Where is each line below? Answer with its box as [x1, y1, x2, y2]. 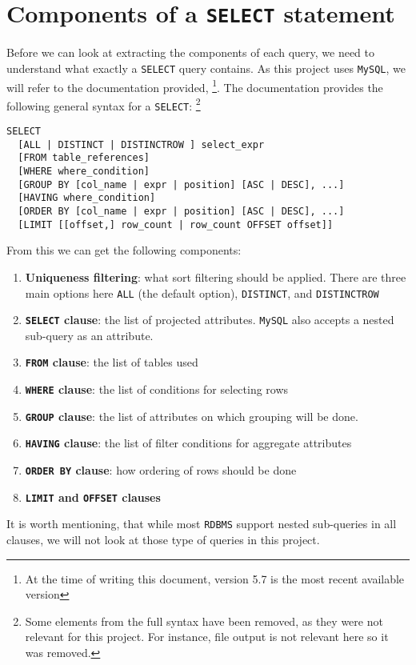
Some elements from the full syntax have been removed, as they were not [25, 612, 383, 629]
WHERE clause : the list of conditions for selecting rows [25, 381, 289, 398]
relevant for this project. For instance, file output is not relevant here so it [25, 628, 389, 645]
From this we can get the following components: [6, 242, 242, 258]
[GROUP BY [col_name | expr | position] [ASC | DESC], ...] [18, 178, 345, 190]
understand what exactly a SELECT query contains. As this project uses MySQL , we [6, 59, 406, 76]
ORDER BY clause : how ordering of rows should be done [25, 462, 297, 479]
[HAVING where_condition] [18, 192, 156, 204]
